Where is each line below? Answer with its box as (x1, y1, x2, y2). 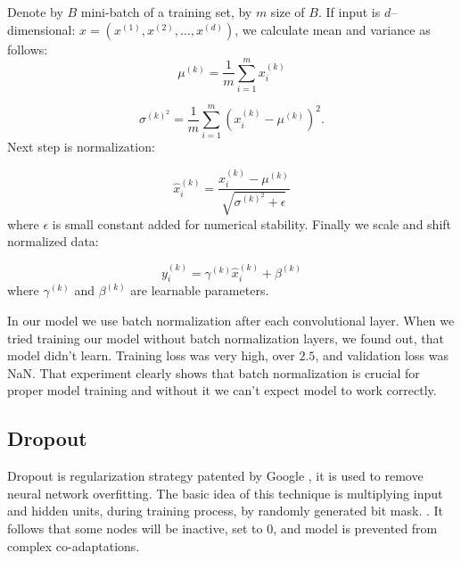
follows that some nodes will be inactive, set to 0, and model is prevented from (7, 519, 438, 538)
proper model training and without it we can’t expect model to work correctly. (7, 381, 437, 400)
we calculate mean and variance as (242, 20, 431, 38)
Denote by (7, 3, 63, 21)
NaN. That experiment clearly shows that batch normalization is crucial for (7, 363, 420, 382)
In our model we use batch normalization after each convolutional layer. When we (7, 311, 455, 330)
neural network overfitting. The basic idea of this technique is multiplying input (7, 483, 443, 502)
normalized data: (7, 232, 99, 251)
